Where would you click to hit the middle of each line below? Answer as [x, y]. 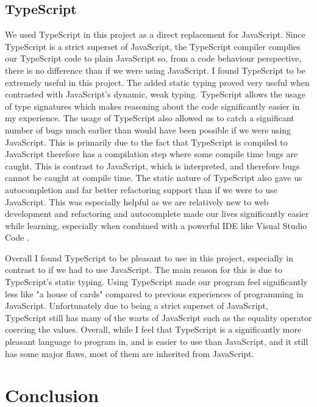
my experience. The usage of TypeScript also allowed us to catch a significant [150, 118]
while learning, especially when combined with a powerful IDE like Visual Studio [156, 225]
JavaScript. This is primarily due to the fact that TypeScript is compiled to [146, 142]
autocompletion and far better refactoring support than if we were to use [141, 189]
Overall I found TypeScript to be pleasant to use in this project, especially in [149, 257]
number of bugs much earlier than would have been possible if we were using [148, 129]
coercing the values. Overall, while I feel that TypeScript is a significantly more [153, 329]
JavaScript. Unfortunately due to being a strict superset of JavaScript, [137, 306]
